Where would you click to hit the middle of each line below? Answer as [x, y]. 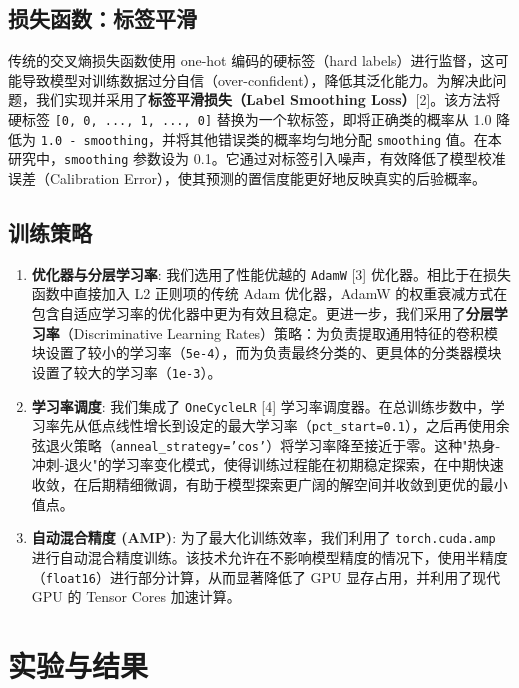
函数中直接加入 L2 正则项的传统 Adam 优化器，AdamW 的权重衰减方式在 [269, 293]
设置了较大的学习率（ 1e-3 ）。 [126, 371]
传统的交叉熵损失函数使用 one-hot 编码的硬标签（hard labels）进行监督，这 [251, 60]
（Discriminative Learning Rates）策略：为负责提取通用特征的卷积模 [279, 332]
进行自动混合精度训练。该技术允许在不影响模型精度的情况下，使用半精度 [269, 556]
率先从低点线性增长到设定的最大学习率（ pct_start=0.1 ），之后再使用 [270, 425]
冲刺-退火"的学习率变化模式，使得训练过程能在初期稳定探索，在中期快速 [267, 464]
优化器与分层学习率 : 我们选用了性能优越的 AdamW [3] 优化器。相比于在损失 [271, 273]
